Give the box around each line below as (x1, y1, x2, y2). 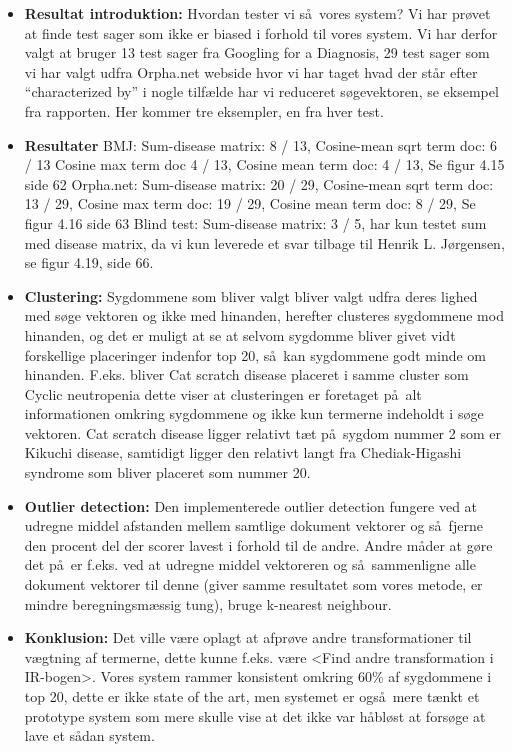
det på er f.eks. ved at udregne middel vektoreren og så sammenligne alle (24, 554, 476, 575)
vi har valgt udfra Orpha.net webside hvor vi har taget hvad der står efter (24, 61, 478, 82)
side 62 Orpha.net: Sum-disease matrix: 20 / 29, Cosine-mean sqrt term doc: (24, 173, 494, 194)
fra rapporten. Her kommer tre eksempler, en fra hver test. (24, 100, 384, 121)
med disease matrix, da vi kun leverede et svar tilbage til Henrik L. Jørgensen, (24, 232, 505, 253)
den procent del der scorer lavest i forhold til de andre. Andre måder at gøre (24, 534, 493, 555)
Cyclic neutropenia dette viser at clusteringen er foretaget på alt (24, 383, 422, 404)
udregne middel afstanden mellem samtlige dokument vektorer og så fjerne (24, 515, 483, 536)
